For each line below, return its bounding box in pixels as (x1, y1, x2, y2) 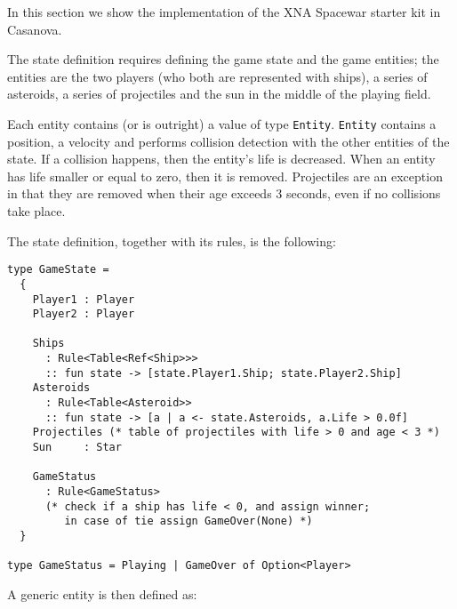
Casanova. (7, 20, 62, 38)
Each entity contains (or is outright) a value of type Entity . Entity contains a (7, 114, 437, 132)
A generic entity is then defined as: (7, 584, 197, 603)
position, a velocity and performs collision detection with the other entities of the (7, 132, 450, 150)
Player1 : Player (32, 292, 135, 306)
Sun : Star (32, 441, 122, 454)
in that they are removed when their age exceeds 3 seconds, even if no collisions (7, 184, 441, 203)
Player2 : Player (32, 308, 135, 321)
